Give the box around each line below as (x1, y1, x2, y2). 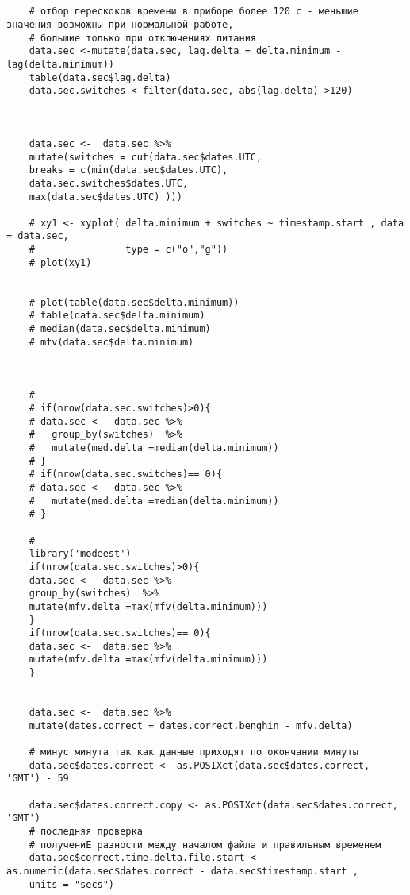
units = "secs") (29, 878, 115, 890)
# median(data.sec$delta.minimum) (29, 323, 211, 335)
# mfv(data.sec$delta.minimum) (29, 336, 194, 348)
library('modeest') (29, 548, 132, 560)
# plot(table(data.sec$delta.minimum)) (29, 296, 239, 308)
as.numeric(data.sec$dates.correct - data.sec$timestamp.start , (6, 865, 358, 877)
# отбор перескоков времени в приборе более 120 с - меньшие (29, 6, 358, 17)
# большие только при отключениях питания (29, 32, 256, 44)
